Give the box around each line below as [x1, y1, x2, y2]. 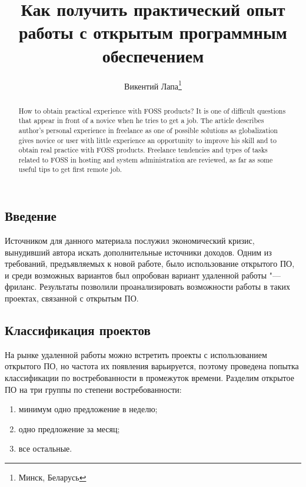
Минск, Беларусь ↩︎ [18, 471, 87, 483]
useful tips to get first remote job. [18, 164, 122, 174]
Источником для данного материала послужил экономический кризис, [5, 234, 255, 246]
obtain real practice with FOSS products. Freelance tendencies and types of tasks [18, 145, 268, 155]
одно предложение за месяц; [18, 422, 120, 435]
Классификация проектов [5, 320, 151, 339]
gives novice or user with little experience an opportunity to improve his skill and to [18, 135, 277, 145]
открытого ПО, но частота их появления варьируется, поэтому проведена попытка [5, 360, 299, 372]
